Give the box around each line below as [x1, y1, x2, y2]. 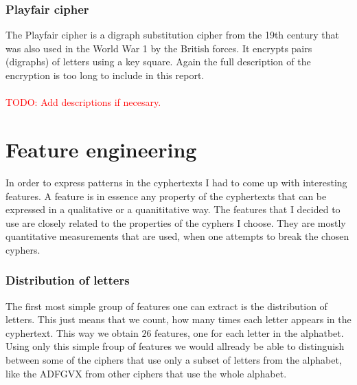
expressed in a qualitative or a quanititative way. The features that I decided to [5, 202, 341, 217]
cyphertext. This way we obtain [5, 325, 139, 340]
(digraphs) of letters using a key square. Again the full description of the [5, 54, 311, 69]
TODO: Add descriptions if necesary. [5, 95, 161, 109]
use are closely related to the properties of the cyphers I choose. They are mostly [5, 215, 346, 230]
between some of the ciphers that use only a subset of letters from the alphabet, [5, 353, 342, 367]
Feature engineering [5, 135, 197, 163]
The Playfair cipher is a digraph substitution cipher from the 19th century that [5, 27, 340, 42]
